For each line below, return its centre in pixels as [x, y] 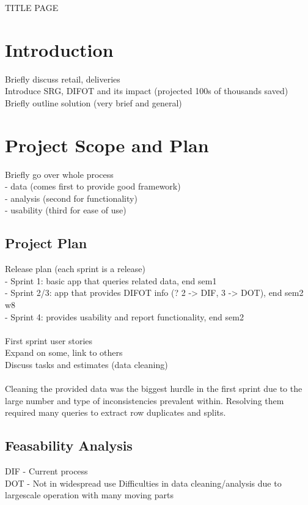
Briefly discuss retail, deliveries [63, 79]
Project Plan [46, 243]
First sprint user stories [49, 340]
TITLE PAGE [32, 7]
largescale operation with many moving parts [89, 495]
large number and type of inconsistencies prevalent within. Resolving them [145, 400]
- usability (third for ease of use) [66, 210]
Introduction [59, 49]
